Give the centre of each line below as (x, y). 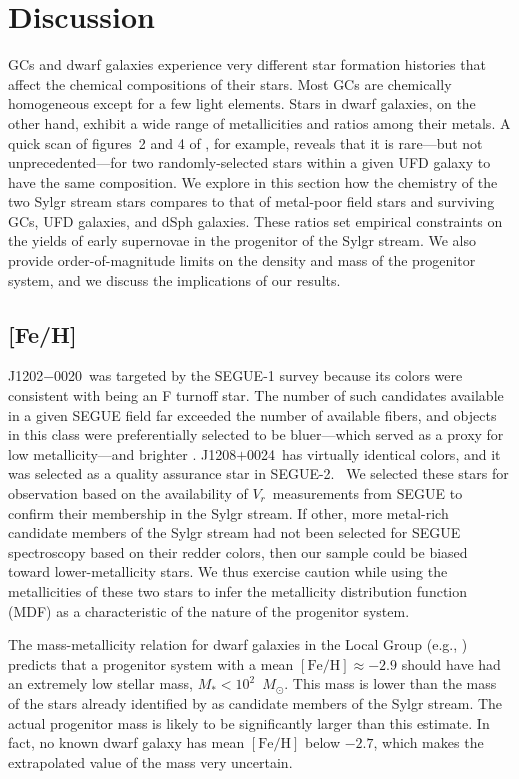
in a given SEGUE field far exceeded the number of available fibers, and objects (252, 414)
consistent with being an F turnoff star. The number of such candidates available (256, 395)
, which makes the (428, 742)
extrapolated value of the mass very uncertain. (150, 761)
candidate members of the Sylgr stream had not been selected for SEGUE (234, 532)
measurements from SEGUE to (367, 493)
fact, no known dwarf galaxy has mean (126, 742)
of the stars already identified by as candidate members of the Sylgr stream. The (255, 702)
